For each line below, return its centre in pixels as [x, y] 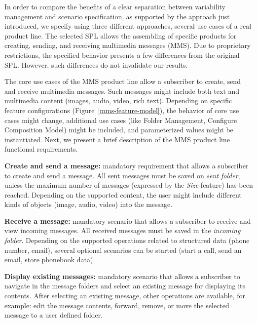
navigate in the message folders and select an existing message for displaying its [125, 286]
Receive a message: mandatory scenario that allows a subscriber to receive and [128, 221]
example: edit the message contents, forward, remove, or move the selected [117, 305]
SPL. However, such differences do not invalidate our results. [96, 64]
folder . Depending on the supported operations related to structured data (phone [127, 240]
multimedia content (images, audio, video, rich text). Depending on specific [118, 101]
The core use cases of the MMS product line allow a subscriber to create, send [123, 81]
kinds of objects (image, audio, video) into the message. [89, 204]
